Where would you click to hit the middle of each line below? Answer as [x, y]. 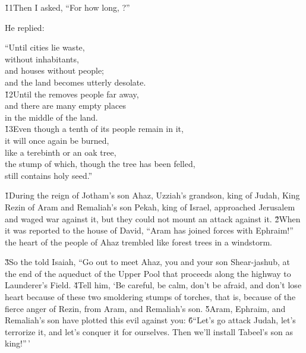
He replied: [25, 27]
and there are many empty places [65, 105]
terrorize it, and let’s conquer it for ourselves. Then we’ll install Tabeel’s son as [149, 331]
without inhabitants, [42, 59]
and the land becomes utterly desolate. [75, 82]
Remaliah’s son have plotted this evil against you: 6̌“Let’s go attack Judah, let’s [150, 320]
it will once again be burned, [57, 140]
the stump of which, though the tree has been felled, [100, 164]
